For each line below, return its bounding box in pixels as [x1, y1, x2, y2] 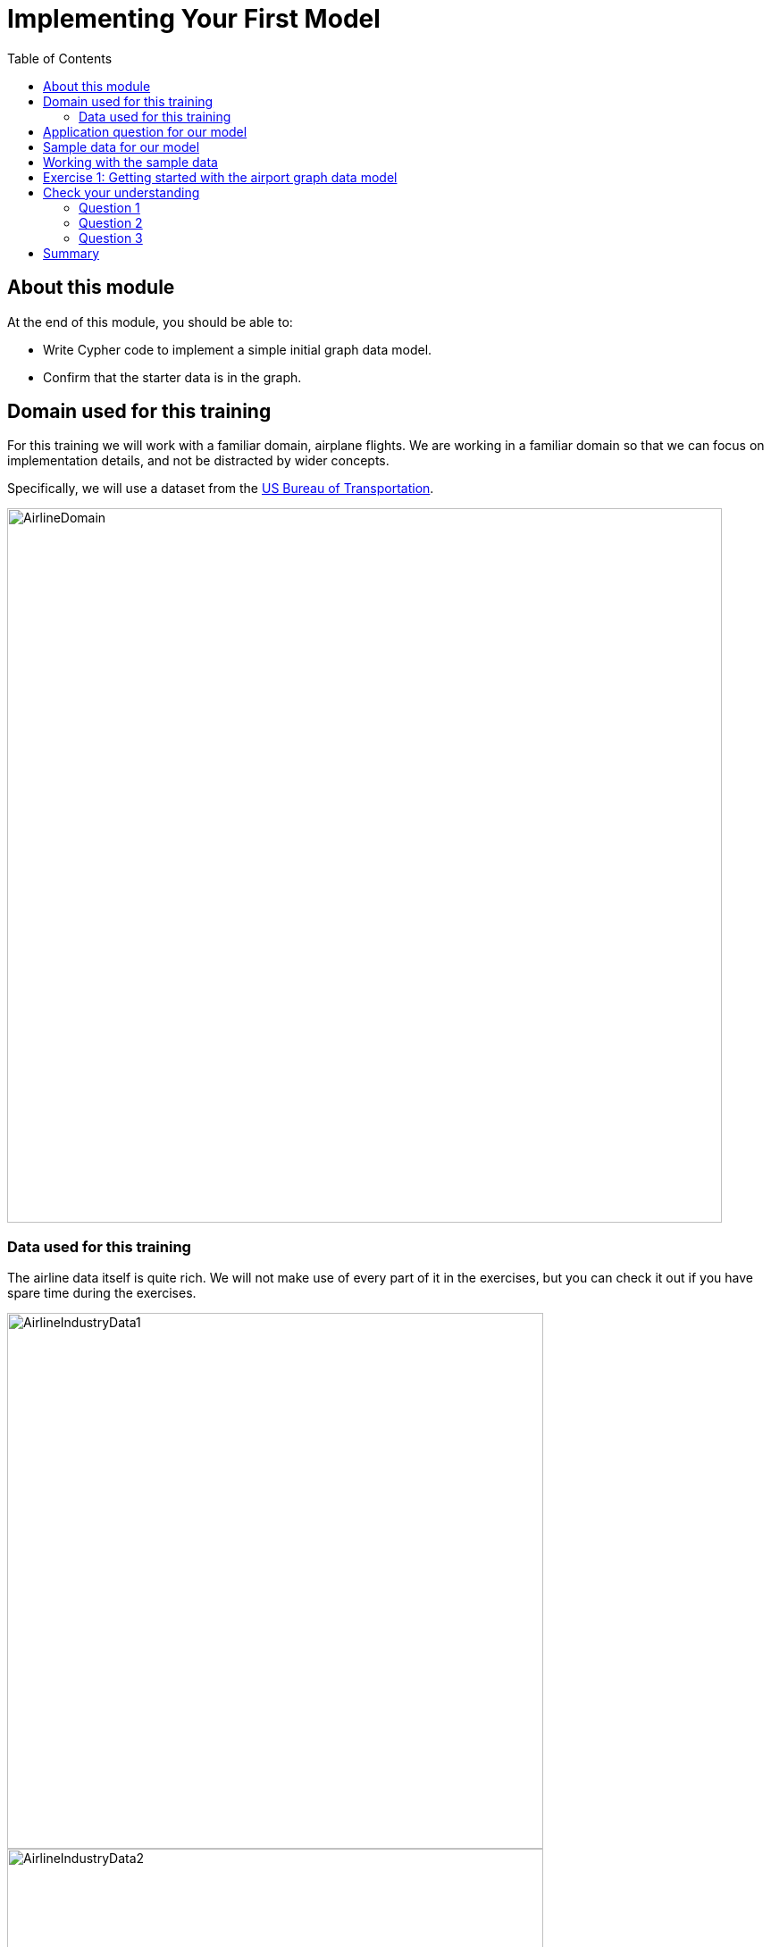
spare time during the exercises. [7, 1285, 197, 1301]
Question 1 [79, 199, 140, 215]
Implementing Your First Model [7, 4, 381, 34]
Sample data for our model [43, 138, 200, 155]
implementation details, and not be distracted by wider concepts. [7, 453, 390, 469]
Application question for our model [43, 123, 247, 139]
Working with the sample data [43, 154, 218, 170]
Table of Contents [7, 50, 113, 66]
